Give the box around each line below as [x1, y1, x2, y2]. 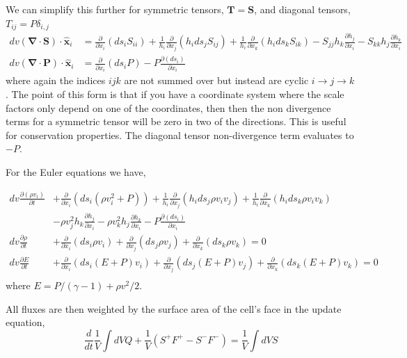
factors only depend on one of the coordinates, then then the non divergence [6, 100, 331, 115]
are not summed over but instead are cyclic [124, 73, 309, 88]
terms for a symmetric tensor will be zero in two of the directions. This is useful [6, 114, 346, 129]
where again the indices [6, 73, 106, 88]
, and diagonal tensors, [254, 2, 351, 16]
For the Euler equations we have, [6, 164, 146, 179]
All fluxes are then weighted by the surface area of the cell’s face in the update [6, 301, 342, 316]
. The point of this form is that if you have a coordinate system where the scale [6, 86, 344, 101]
